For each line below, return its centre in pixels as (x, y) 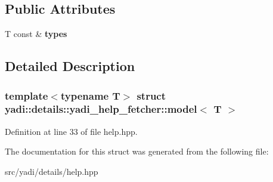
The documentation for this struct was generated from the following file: (137, 151)
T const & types (36, 34)
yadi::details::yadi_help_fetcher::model (101, 109)
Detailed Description (70, 66)
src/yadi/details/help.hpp (52, 171)
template (27, 95)
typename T (90, 95)
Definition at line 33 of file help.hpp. (71, 131)
